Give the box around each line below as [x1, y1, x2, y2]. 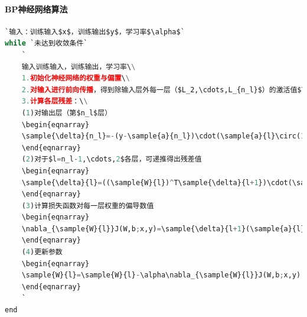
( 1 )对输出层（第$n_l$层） [21, 108, 112, 117]
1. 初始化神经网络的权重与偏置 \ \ [21, 74, 130, 83]
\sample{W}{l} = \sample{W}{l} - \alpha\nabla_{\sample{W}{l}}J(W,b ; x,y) [21, 271, 301, 280]
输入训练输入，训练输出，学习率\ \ [21, 62, 136, 71]
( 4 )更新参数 [21, 248, 63, 257]
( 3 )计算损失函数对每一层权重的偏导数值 [21, 201, 154, 210]
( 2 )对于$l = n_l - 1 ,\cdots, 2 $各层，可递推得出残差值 [21, 155, 202, 164]
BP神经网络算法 [5, 2, 68, 15]
